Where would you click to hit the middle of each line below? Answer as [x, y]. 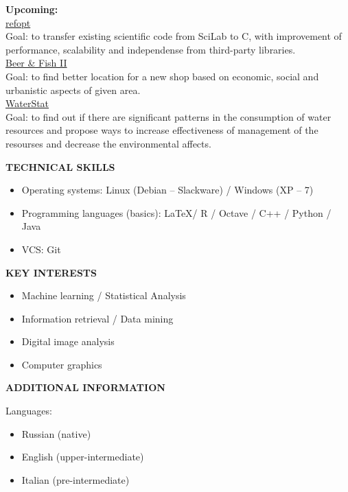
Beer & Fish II [36, 63]
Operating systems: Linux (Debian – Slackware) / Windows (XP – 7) [167, 190]
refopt [18, 22]
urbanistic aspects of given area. [73, 90]
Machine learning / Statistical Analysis [104, 295]
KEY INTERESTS [51, 272]
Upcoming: [32, 9]
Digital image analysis [68, 341]
